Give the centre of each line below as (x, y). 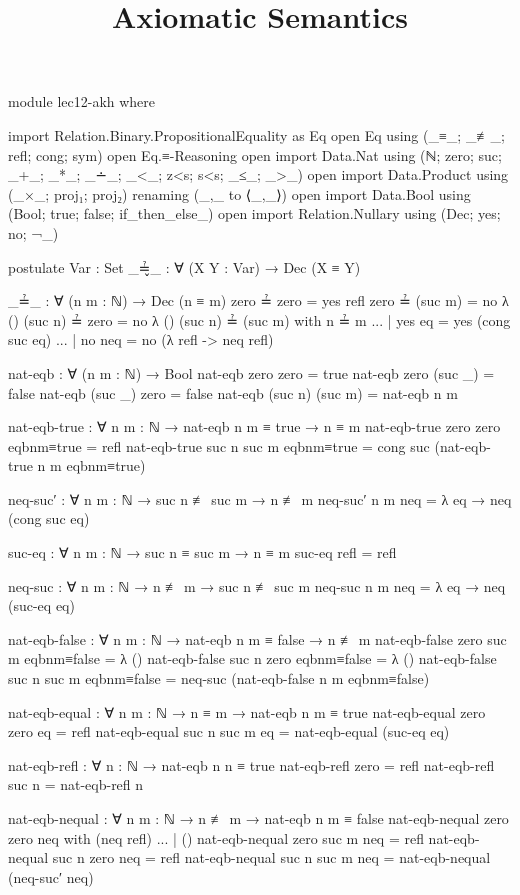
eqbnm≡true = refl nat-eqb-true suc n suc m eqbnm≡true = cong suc (219, 445)
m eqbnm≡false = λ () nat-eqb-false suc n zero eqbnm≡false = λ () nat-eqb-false (252, 658)
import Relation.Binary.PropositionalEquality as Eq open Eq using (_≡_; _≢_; (256, 134)
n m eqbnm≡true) (91, 465)
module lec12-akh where (82, 101)
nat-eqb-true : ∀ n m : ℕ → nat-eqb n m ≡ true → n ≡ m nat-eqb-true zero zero (254, 426)
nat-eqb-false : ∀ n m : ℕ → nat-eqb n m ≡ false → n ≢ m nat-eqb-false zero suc (257, 638)
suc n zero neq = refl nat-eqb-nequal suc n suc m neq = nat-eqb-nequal (271, 857)
